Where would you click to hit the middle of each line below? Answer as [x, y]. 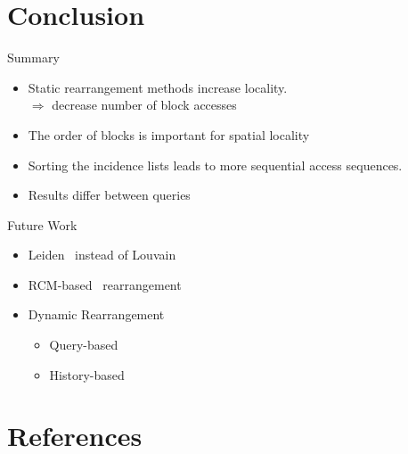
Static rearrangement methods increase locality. [158, 87]
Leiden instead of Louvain [102, 255]
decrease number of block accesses [144, 105]
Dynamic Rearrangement [96, 314]
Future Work [42, 224]
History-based [87, 374]
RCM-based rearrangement [105, 284]
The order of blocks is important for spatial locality [169, 134]
